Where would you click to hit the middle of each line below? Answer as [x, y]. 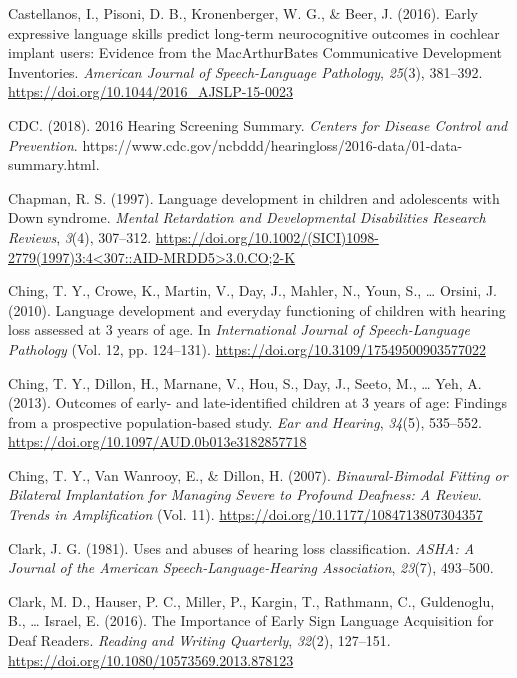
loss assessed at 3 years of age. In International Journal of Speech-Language [239, 329]
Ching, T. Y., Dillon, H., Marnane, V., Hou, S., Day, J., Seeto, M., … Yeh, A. [245, 382]
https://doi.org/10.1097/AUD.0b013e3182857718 [157, 441]
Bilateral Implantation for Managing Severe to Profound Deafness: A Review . [245, 494]
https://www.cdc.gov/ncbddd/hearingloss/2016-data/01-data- [272, 144]
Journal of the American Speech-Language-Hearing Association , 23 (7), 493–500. [251, 567]
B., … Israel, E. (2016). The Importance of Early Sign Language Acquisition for [251, 620]
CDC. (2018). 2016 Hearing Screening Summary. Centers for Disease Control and [258, 124]
